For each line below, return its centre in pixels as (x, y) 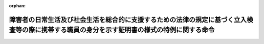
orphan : (17, 6)
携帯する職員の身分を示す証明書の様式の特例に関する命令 (128, 30)
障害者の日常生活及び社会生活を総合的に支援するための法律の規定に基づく (121, 20)
